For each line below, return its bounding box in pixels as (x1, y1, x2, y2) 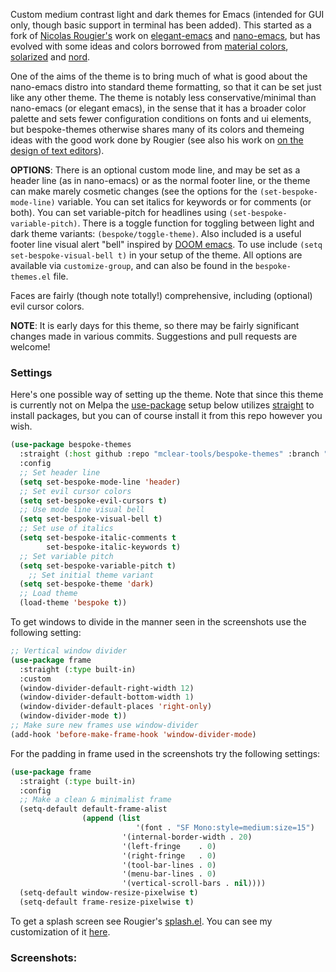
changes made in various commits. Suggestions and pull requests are (10, 330, 298, 342)
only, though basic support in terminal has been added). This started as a (10, 19, 312, 31)
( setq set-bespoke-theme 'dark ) (19, 579, 155, 589)
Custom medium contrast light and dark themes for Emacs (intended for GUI (10, 9, 325, 20)
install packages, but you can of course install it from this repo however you (10, 410, 323, 422)
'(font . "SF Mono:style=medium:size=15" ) (135, 823, 315, 833)
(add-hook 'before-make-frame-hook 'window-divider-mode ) (10, 729, 257, 739)
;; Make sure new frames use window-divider (10, 720, 199, 731)
